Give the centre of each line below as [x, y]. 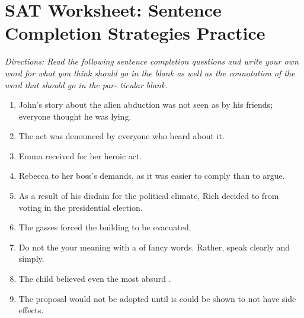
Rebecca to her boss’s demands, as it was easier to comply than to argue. [152, 176]
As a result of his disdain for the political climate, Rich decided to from [149, 196]
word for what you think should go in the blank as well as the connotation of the [150, 73]
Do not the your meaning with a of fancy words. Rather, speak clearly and [154, 247]
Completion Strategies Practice [135, 33]
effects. [31, 310]
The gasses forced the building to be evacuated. [105, 227]
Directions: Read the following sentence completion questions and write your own [152, 61]
